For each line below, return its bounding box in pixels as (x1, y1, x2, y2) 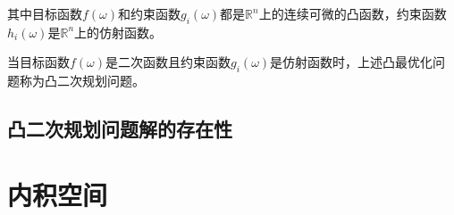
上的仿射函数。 (74, 22, 163, 41)
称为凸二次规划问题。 (19, 71, 145, 90)
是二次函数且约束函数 (105, 53, 231, 71)
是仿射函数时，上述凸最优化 (270, 53, 433, 71)
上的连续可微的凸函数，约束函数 (258, 4, 447, 22)
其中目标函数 (7, 4, 82, 22)
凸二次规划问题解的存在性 (7, 115, 232, 143)
